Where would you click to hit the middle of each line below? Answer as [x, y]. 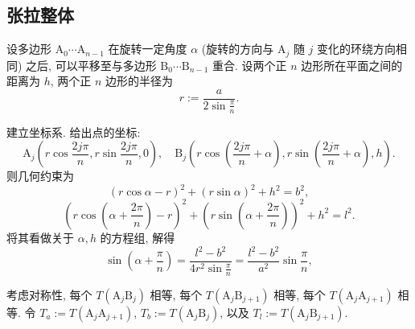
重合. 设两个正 [250, 65]
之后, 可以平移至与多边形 [91, 65]
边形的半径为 [140, 81]
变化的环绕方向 [357, 49]
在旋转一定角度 [148, 49]
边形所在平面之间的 [352, 65]
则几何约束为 [40, 176]
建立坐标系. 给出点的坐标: [74, 132]
